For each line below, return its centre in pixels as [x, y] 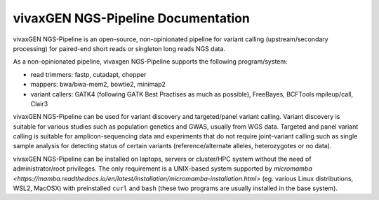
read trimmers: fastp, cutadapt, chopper [88, 74]
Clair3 [39, 103]
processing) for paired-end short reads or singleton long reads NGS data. [119, 48]
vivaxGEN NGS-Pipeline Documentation [132, 18]
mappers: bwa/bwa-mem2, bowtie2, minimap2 [98, 85]
